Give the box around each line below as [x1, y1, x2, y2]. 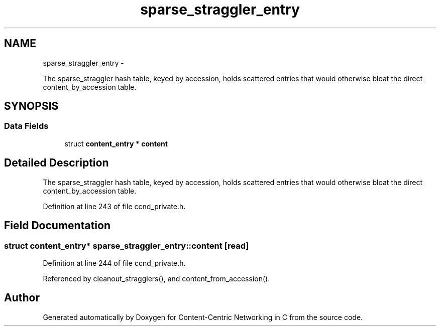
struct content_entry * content [64, 139, 168, 148]
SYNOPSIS [4, 100, 59, 113]
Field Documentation [4, 219, 111, 232]
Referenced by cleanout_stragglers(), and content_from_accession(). [43, 274, 270, 283]
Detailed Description [4, 156, 109, 170]
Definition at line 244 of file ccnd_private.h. [43, 258, 186, 267]
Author [4, 291, 40, 304]
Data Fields [4, 121, 49, 131]
